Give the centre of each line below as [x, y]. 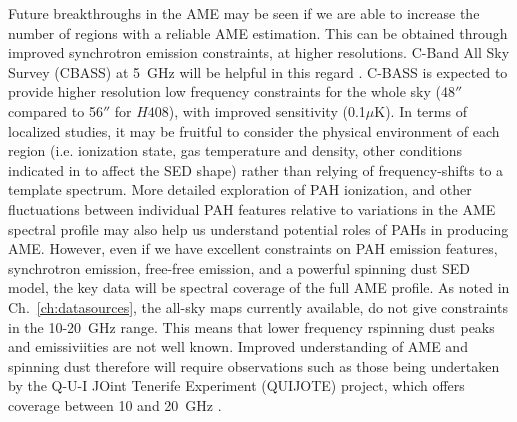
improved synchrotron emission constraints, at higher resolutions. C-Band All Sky [259, 52]
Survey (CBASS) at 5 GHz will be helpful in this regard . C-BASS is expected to [258, 71]
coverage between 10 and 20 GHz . [115, 404]
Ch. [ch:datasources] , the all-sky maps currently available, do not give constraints [258, 306]
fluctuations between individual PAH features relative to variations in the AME [252, 208]
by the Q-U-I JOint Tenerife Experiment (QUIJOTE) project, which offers [236, 385]
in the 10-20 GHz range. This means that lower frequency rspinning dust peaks [251, 326]
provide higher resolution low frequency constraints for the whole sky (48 [232, 91]
